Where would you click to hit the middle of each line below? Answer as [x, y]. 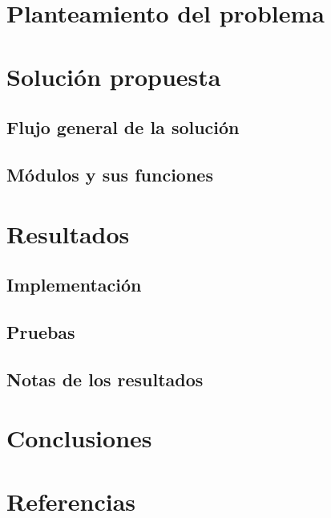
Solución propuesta [114, 76]
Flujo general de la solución [123, 127]
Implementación [74, 285]
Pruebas [41, 331]
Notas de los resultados [105, 379]
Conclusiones [79, 438]
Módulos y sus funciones [110, 174]
